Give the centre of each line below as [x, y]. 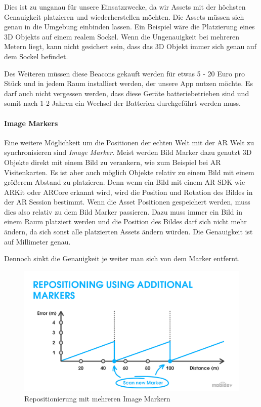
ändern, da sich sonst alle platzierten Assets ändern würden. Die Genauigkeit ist [128, 232]
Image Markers [31, 123]
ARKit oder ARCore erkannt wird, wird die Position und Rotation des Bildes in [128, 192]
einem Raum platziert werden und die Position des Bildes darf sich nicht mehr [125, 221]
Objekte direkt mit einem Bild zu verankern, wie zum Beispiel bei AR [113, 162]
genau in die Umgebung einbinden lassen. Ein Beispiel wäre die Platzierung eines [129, 27]
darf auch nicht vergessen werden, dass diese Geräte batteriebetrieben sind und [127, 93]
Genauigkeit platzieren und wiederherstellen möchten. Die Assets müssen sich [124, 16]
